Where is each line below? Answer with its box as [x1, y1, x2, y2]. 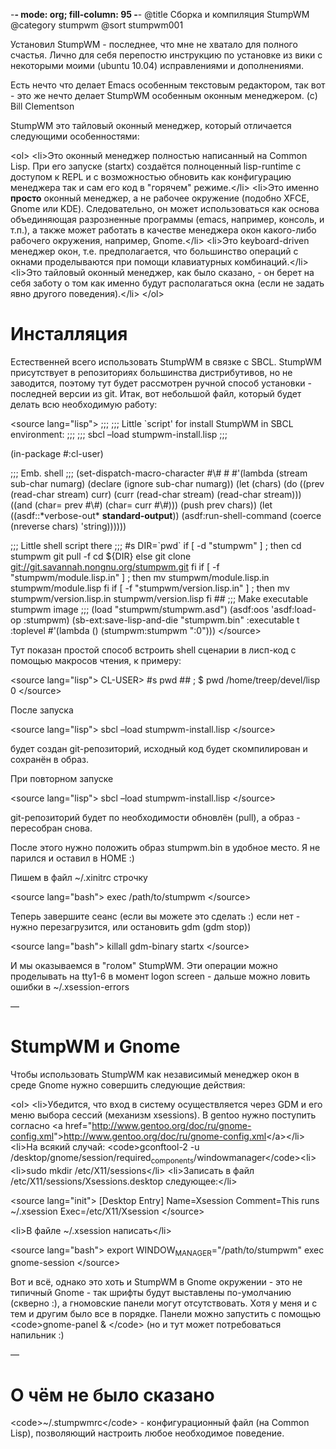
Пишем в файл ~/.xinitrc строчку [10, 871, 148, 883]
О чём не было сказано [10, 1384, 215, 1406]
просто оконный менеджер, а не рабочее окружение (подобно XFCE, [10, 192, 310, 204]
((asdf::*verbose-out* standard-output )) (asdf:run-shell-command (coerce [10, 509, 322, 521]
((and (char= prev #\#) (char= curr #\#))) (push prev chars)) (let [10, 499, 273, 511]
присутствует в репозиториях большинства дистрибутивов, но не [10, 366, 293, 378]
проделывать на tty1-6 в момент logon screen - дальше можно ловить [10, 970, 311, 982]
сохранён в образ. [10, 753, 89, 765]
